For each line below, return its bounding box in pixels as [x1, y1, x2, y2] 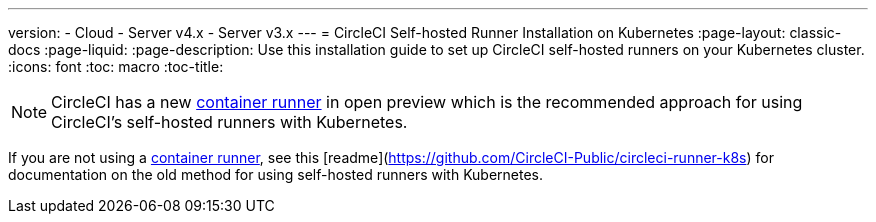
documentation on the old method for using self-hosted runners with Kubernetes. [8, 166, 544, 183]
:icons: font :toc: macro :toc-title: [8, 58, 224, 75]
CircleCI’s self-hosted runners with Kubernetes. [51, 112, 408, 132]
